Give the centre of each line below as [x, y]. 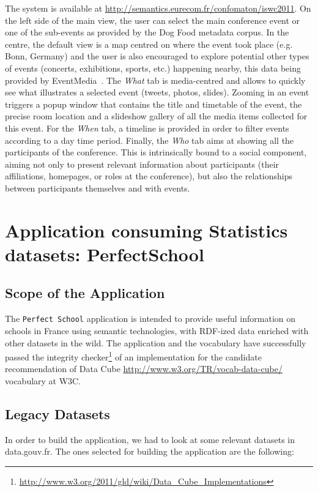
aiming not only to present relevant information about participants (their [142, 164]
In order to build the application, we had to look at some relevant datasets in [150, 439]
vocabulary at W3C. [43, 380]
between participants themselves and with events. [98, 188]
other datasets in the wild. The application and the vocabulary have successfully [156, 342]
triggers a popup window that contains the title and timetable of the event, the [153, 104]
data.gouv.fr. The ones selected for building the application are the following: [150, 451]
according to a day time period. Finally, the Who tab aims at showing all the [150, 140]
